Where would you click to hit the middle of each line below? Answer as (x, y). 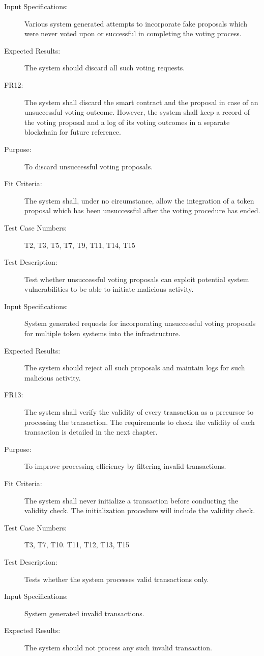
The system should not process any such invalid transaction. (118, 647)
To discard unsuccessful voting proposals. (89, 166)
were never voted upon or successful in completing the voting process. (133, 33)
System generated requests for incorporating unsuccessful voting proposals (140, 323)
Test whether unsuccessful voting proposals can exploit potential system (137, 279)
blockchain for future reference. (73, 132)
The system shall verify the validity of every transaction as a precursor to (139, 412)
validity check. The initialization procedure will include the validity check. (140, 510)
